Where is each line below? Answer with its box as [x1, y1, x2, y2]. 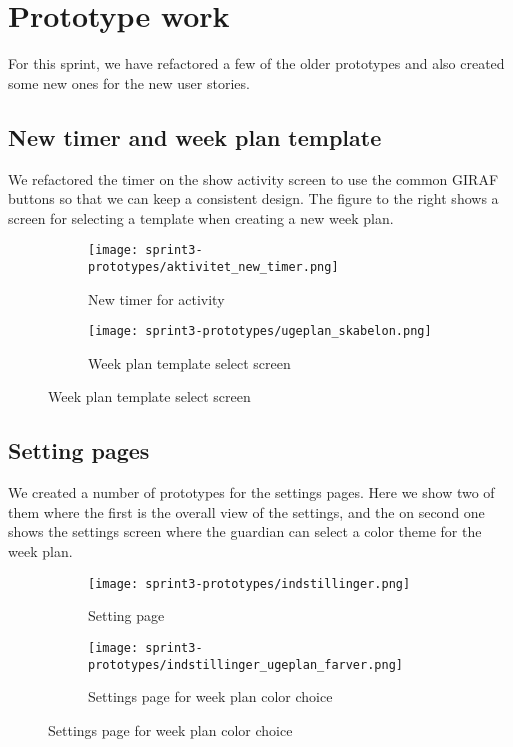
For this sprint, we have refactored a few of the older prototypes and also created [8, 53, 505, 74]
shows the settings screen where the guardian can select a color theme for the [8, 521, 482, 542]
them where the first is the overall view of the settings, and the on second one [8, 501, 485, 522]
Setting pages [8, 435, 150, 466]
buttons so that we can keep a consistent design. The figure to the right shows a [8, 188, 499, 209]
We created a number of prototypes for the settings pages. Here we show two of [8, 482, 495, 503]
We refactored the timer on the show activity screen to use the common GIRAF [8, 168, 499, 189]
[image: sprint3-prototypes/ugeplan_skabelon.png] [88, 324, 432, 339]
